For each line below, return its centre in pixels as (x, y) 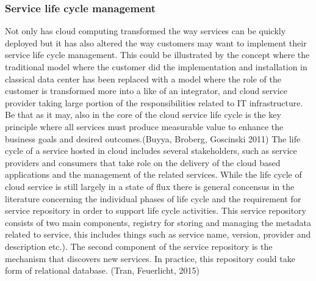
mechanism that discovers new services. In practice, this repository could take (150, 258)
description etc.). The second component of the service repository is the (139, 246)
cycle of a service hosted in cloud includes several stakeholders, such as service (151, 151)
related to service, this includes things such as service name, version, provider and (158, 234)
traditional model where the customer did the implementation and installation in (156, 67)
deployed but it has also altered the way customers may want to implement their (156, 42)
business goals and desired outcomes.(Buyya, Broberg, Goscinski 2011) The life (153, 138)
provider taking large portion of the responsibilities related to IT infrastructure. (154, 102)
